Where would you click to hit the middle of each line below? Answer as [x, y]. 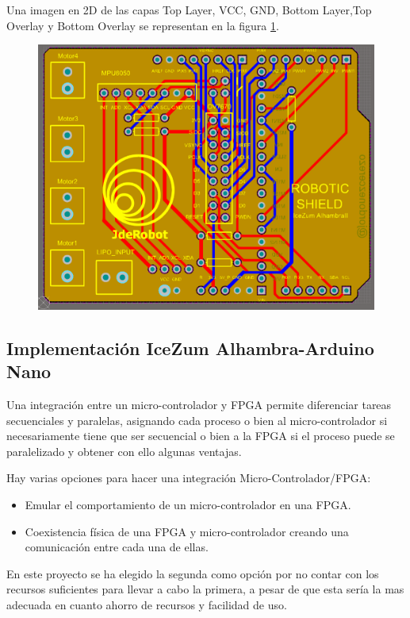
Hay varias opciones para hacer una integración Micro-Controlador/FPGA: [189, 478]
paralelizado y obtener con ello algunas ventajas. [124, 451]
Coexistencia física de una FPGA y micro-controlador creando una [187, 531]
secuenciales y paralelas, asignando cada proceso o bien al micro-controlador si [197, 420]
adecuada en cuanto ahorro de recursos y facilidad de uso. [147, 605]
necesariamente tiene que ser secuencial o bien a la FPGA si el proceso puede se [201, 436]
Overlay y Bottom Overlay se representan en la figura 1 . [143, 25]
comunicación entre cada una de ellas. [117, 547]
